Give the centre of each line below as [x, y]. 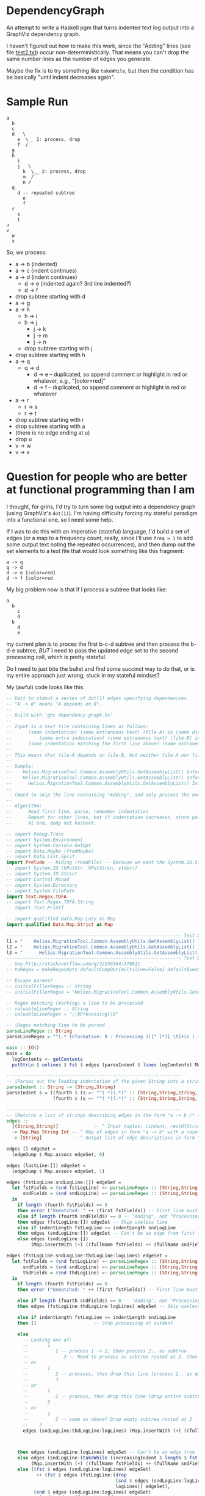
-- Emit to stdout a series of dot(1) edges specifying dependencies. [98, 698]
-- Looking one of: [47, 1340]
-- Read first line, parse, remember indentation [77, 812]
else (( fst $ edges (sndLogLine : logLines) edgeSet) [84, 1469]
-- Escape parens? [30, 981]
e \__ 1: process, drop [49, 139]
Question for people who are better [97, 477]
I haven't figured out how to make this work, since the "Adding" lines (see [99, 46]
